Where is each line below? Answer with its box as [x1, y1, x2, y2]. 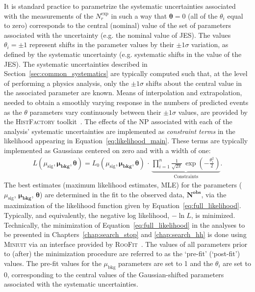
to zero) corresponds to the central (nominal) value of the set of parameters [4, 20, 231, 30]
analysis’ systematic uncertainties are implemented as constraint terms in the [4, 126, 235, 136]
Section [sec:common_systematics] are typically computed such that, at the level [4, 68, 248, 79]
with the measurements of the [4, 10, 94, 21]
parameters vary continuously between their [29, 106, 161, 117]
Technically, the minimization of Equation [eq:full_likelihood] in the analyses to [4, 219, 245, 230]
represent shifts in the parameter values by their [29, 39, 174, 50]
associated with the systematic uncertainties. [4, 279, 138, 289]
